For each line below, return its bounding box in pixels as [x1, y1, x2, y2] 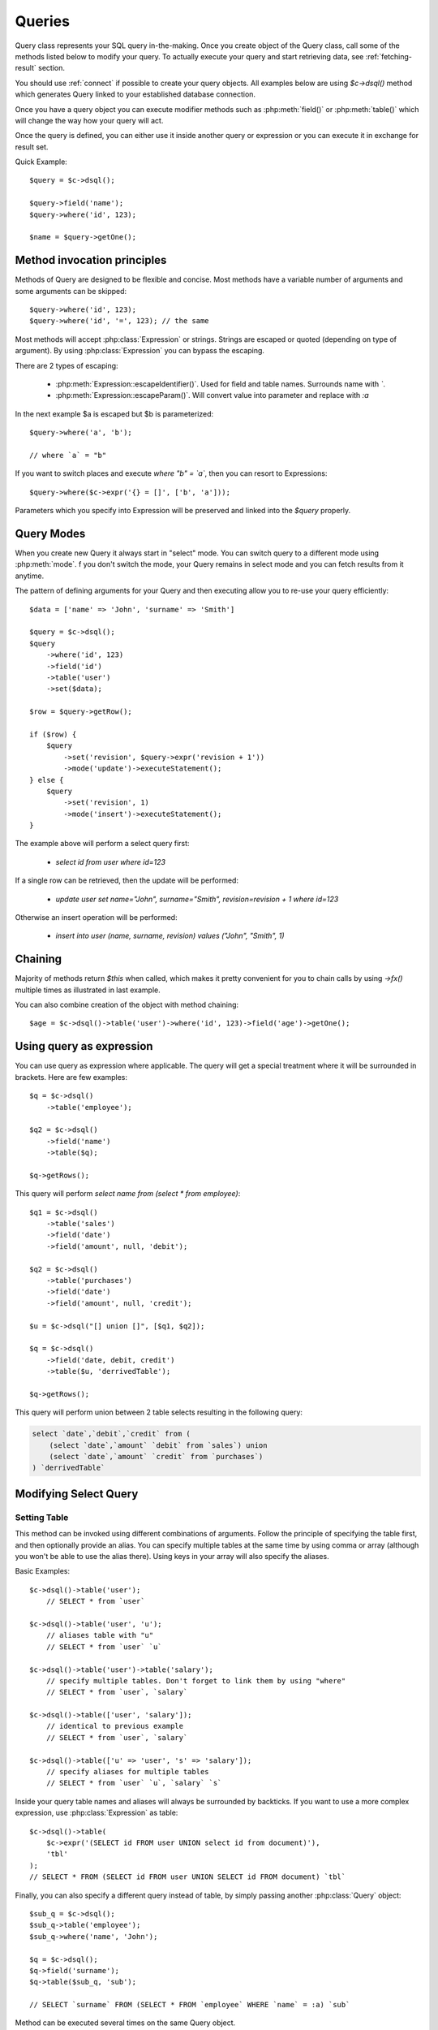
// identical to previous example [45, 1721, 184, 1731]
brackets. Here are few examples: [15, 1072, 127, 1082]
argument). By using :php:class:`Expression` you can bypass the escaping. [15, 346, 265, 356]
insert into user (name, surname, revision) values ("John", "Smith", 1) [55, 931, 285, 941]
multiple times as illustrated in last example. [15, 985, 161, 995]
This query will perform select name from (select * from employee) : [15, 1189, 241, 1199]
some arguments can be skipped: [15, 286, 127, 296]
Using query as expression [15, 1039, 153, 1053]
